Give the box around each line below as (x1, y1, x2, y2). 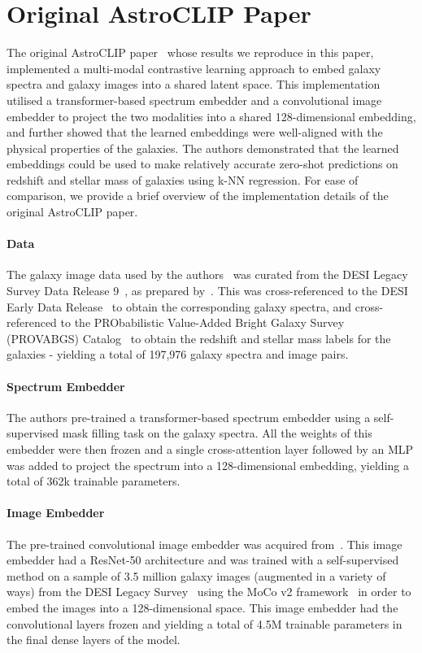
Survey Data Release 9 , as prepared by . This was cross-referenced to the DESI (7, 282, 408, 299)
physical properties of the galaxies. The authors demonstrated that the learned (7, 139, 399, 156)
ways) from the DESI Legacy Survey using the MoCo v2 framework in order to (7, 583, 411, 600)
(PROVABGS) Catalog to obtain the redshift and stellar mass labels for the (7, 329, 391, 346)
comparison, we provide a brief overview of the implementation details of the (7, 187, 389, 204)
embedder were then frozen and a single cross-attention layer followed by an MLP (7, 441, 414, 457)
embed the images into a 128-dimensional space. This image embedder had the (7, 599, 398, 616)
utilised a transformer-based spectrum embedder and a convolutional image (7, 91, 382, 108)
